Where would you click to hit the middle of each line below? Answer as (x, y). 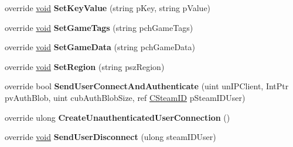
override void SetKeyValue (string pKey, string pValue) (108, 8)
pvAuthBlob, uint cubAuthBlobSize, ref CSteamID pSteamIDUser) (125, 97)
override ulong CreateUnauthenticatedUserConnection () (117, 117)
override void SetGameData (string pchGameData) (100, 47)
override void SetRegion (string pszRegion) (85, 66)
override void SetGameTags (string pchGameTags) (99, 27)
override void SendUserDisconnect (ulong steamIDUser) (110, 137)
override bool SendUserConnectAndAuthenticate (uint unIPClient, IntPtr (147, 86)
